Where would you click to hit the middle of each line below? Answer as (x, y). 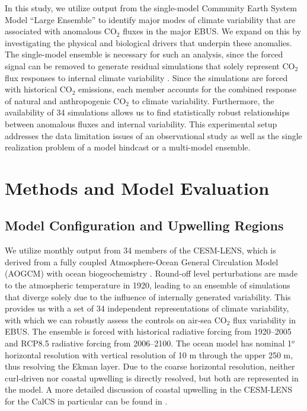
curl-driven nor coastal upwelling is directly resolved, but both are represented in (152, 378)
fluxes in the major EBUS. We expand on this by (212, 31)
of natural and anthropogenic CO (65, 100)
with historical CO (39, 89)
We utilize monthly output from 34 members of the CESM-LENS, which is (140, 250)
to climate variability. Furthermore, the (203, 100)
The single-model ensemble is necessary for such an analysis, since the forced (144, 54)
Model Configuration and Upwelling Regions (144, 225)
